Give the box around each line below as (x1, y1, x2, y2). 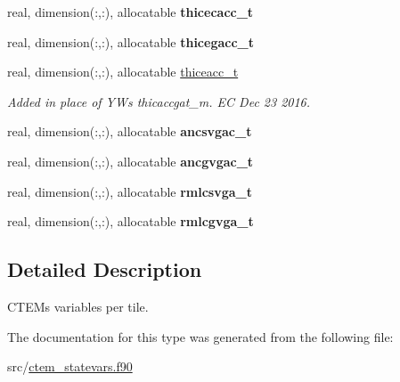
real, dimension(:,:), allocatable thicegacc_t (7, 32, 255, 51)
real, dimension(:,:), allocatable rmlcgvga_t (7, 212, 254, 231)
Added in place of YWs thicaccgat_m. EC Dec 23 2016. (7, 92, 311, 110)
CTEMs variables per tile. (7, 297, 149, 315)
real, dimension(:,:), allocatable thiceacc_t (7, 62, 239, 81)
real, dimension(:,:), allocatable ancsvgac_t (7, 122, 252, 141)
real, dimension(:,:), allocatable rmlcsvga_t (7, 182, 253, 200)
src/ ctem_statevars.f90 (7, 357, 133, 376)
